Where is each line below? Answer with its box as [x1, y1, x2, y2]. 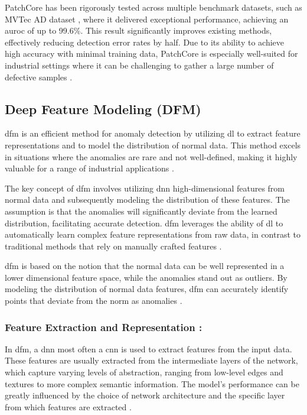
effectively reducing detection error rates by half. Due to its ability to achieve [5, 35, 285, 48]
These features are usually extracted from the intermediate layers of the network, [5, 354, 298, 367]
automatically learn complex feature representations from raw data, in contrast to [5, 228, 301, 241]
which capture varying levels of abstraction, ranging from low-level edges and [5, 366, 283, 378]
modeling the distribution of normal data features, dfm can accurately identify [5, 283, 289, 295]
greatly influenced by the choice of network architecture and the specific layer [5, 389, 285, 401]
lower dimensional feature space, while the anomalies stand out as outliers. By [5, 271, 288, 283]
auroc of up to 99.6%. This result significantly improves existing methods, [5, 24, 272, 37]
